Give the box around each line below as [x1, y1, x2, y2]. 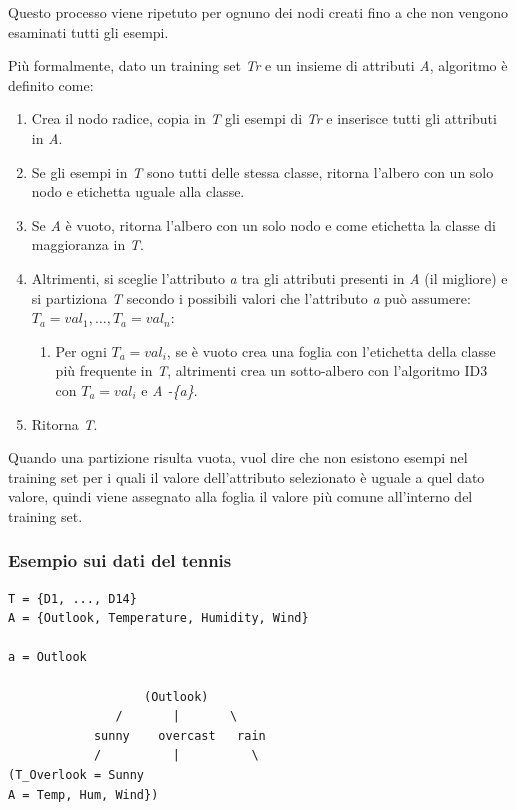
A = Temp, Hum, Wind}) [8, 787, 159, 802]
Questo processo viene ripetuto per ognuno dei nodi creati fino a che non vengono [8, 2, 509, 22]
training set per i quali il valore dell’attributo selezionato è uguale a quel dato [8, 466, 485, 487]
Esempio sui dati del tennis [8, 548, 232, 573]
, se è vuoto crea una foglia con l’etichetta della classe [166, 340, 496, 361]
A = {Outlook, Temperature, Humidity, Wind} [8, 611, 309, 626]
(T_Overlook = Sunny [8, 768, 145, 783]
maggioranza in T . [31, 234, 144, 255]
